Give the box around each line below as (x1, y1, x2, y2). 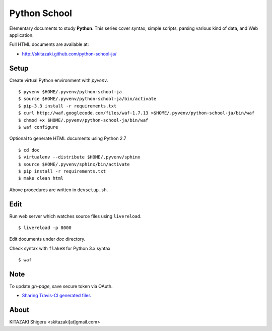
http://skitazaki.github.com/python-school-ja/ (22, 50, 117, 57)
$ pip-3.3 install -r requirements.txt (18, 103, 117, 108)
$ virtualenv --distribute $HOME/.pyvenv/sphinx (18, 154, 141, 160)
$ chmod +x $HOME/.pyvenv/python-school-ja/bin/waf (18, 117, 149, 123)
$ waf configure (18, 124, 58, 130)
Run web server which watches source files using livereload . (9, 213, 142, 219)
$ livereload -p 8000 (18, 225, 72, 231)
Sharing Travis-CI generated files (22, 293, 91, 299)
